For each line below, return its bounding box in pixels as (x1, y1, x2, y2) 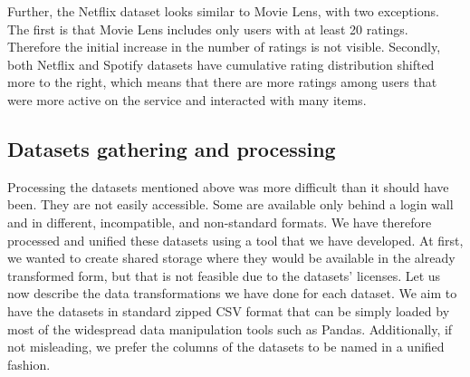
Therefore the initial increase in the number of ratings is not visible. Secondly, (7, 37, 441, 56)
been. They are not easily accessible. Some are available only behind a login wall (7, 195, 454, 214)
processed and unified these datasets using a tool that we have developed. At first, (7, 230, 464, 249)
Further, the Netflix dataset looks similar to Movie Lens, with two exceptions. (7, 2, 439, 20)
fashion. (7, 354, 51, 373)
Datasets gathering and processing (7, 134, 336, 162)
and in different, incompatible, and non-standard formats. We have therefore (7, 212, 432, 231)
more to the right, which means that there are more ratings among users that (7, 72, 437, 92)
